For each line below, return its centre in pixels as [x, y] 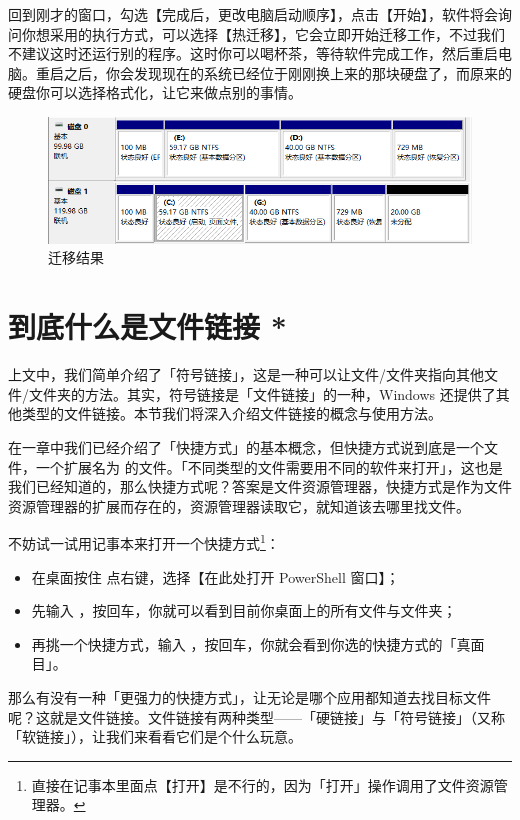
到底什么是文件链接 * [147, 326]
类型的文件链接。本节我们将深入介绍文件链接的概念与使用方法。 [231, 413]
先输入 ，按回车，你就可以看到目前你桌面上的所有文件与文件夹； [244, 610]
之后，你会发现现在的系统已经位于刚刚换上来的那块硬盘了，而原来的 [287, 72]
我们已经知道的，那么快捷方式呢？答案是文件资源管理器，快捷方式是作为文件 [260, 486]
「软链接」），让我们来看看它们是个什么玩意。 [155, 736]
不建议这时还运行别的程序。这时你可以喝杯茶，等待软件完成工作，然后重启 [253, 53]
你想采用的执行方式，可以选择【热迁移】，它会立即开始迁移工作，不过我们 [263, 33]
